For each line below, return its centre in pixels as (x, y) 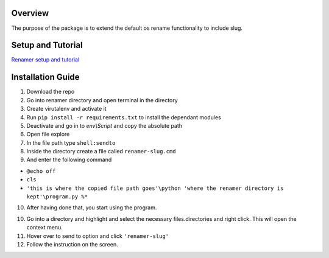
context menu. (45, 228)
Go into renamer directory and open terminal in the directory (102, 100)
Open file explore (48, 134)
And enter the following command (69, 160)
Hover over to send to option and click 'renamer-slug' (98, 236)
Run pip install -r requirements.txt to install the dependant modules (124, 117)
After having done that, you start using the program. (92, 207)
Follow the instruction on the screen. (72, 244)
